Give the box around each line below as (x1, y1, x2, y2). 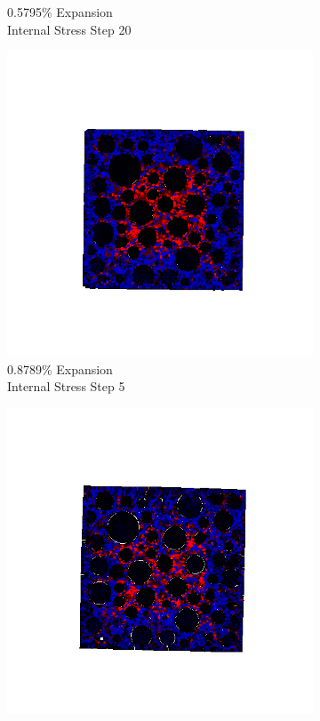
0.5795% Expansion (7, 3, 113, 20)
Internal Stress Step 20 (7, 20, 132, 38)
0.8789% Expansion (7, 359, 113, 378)
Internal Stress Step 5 (7, 377, 125, 396)
